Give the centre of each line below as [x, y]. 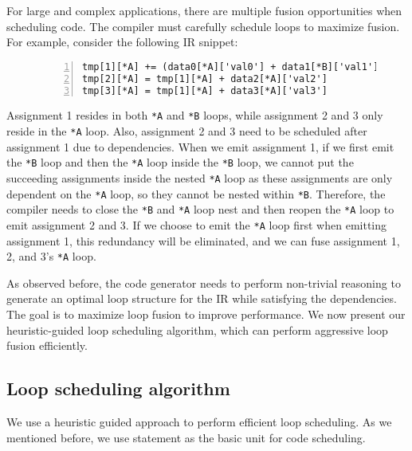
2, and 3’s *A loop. [51, 256]
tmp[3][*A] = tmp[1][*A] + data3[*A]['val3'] [205, 90]
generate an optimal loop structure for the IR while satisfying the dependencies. [202, 298]
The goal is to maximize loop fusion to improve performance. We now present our [206, 314]
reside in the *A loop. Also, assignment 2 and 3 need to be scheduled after [187, 131]
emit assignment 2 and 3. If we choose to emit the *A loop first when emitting [197, 224]
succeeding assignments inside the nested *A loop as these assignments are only [200, 177]
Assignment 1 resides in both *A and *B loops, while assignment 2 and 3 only [195, 115]
